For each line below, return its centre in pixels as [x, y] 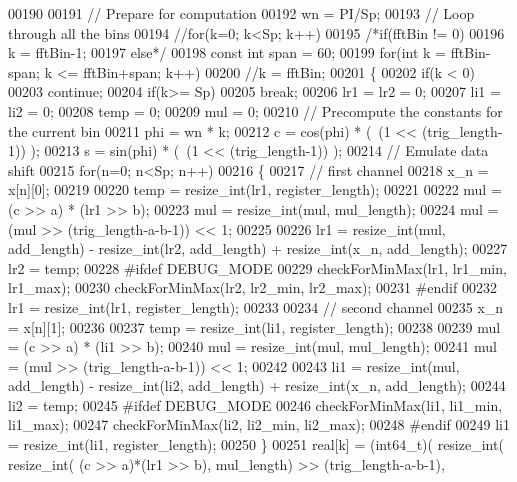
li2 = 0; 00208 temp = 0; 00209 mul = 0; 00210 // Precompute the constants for [255, 110]
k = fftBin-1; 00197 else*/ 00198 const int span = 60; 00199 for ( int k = [227, 52]
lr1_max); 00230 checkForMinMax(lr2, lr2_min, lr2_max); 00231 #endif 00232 [252, 287]
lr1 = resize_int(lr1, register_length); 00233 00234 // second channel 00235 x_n [256, 306]
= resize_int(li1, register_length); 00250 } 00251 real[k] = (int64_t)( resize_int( [256, 444]
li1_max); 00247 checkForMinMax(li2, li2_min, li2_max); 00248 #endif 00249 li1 [259, 424]
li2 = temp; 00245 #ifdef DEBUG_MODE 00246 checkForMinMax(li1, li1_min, [255, 404]
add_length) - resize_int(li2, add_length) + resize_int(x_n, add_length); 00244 [257, 385]
